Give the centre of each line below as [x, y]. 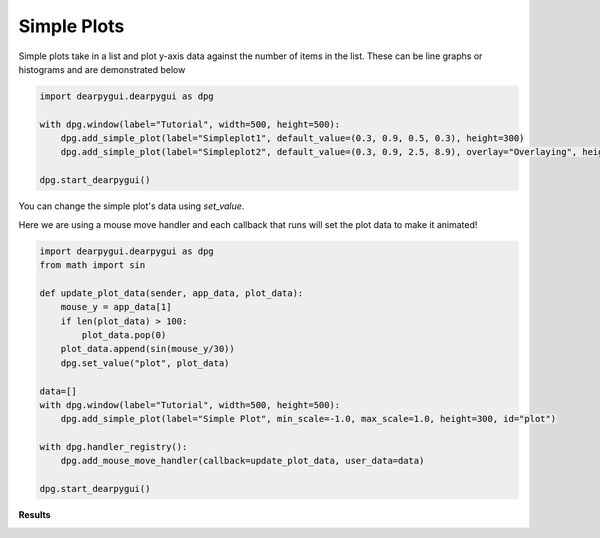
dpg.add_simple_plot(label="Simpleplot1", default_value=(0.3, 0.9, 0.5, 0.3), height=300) [292, 138]
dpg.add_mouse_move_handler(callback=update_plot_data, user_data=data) [242, 461]
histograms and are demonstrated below [102, 69]
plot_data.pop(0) [124, 334]
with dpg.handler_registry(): [113, 447]
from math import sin [92, 265]
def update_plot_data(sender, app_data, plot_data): [171, 293]
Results [34, 515]
